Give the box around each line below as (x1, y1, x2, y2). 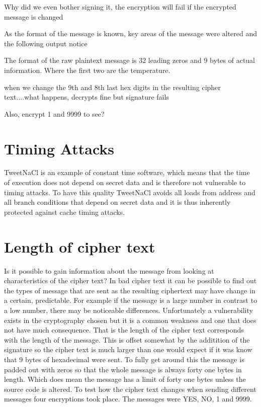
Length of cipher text (4, 236, 155, 257)
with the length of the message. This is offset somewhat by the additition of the (4, 334, 250, 345)
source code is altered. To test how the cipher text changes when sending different (4, 383, 256, 394)
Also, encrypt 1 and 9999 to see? (4, 108, 105, 119)
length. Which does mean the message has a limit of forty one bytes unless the (4, 374, 246, 384)
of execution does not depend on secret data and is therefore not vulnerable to (4, 177, 246, 188)
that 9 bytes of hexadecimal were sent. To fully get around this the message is (4, 354, 244, 364)
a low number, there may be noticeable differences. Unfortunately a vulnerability (4, 304, 253, 315)
